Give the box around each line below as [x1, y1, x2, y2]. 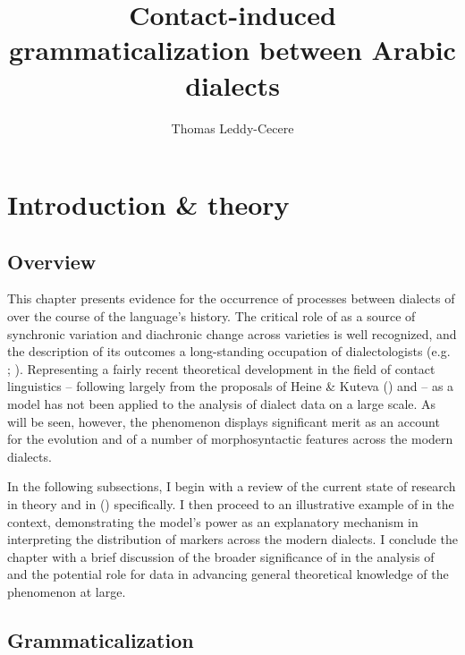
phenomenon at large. [7, 582, 126, 600]
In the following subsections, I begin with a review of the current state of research [7, 477, 456, 496]
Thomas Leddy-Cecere [171, 118, 294, 137]
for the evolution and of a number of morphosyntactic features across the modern [7, 430, 453, 448]
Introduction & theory [7, 186, 290, 223]
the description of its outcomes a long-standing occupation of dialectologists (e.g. [7, 342, 451, 361]
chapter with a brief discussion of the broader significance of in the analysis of [7, 547, 435, 566]
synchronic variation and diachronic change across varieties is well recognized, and [7, 324, 457, 343]
